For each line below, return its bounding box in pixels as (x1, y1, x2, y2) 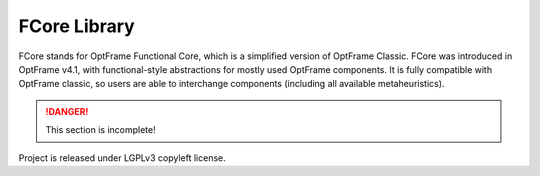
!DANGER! (45, 105, 89, 117)
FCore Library (18, 15, 135, 37)
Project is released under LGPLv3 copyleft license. (18, 151, 226, 164)
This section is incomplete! (45, 124, 156, 136)
